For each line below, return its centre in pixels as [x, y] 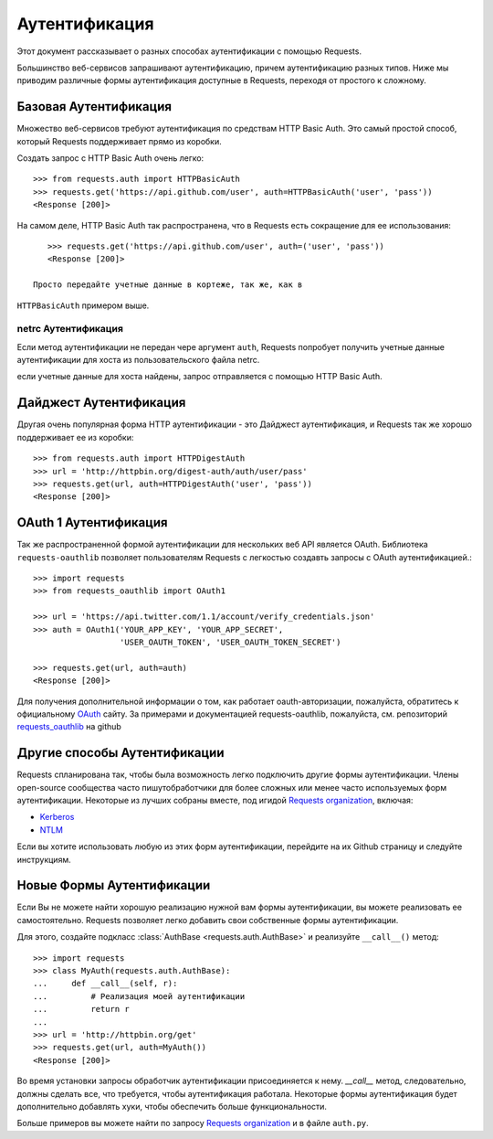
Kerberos [57, 817]
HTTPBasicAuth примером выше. [83, 305]
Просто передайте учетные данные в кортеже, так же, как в [168, 285]
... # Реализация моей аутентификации [139, 996]
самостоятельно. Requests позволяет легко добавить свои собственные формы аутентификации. [208, 920]
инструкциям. [44, 859]
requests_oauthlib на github [69, 727]
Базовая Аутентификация [94, 106]
